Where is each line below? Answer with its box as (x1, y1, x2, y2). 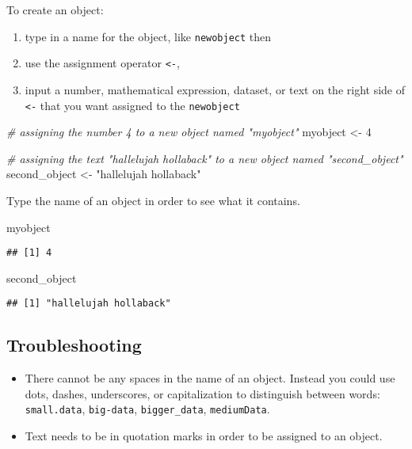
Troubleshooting (6, 333, 142, 357)
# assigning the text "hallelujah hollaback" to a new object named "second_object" (6, 150, 403, 166)
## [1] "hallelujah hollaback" (6, 298, 171, 310)
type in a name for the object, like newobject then (25, 28, 272, 44)
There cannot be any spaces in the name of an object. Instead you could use (25, 370, 395, 386)
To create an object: (6, 2, 104, 17)
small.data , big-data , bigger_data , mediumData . (25, 401, 270, 417)
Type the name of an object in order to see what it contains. (6, 192, 300, 208)
